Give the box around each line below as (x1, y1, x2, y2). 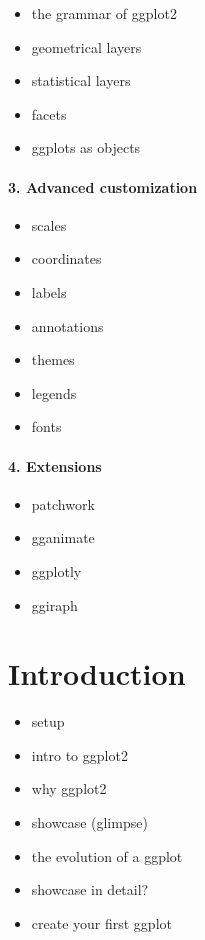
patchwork (31, 493, 95, 514)
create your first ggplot (31, 912, 172, 933)
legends (31, 382, 77, 403)
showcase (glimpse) (31, 812, 148, 832)
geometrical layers (31, 36, 142, 57)
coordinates (31, 248, 102, 269)
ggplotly (31, 560, 82, 581)
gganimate (31, 527, 95, 548)
